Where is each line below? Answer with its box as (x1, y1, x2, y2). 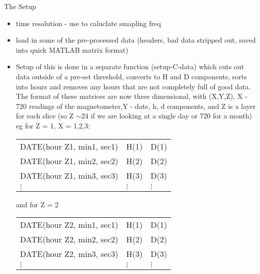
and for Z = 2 (16, 199, 59, 209)
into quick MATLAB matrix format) (16, 44, 129, 55)
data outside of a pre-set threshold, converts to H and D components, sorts (16, 71, 247, 81)
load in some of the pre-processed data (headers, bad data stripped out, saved (16, 35, 256, 45)
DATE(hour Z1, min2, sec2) (20, 155, 119, 167)
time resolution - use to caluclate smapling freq (16, 18, 161, 28)
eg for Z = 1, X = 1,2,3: (16, 120, 90, 130)
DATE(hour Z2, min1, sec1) (20, 219, 119, 231)
